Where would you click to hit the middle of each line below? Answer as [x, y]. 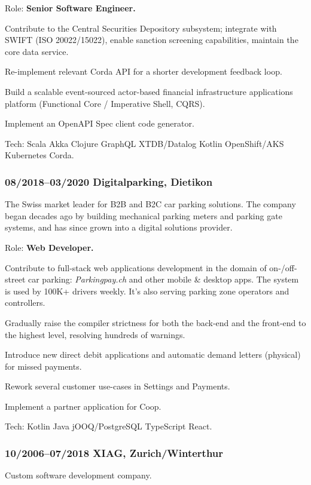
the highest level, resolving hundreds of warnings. [95, 334]
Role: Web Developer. [49, 247]
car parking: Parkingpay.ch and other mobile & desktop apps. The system [163, 279]
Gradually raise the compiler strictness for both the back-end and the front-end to [155, 322]
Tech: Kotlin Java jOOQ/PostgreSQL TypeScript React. [109, 426]
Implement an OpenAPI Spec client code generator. [100, 123]
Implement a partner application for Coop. [83, 406]
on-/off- [283, 267]
